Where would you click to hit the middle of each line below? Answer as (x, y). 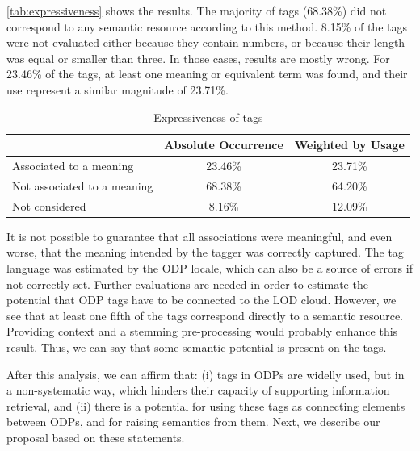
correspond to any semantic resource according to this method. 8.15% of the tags (207, 26)
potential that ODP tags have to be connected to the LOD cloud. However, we (202, 300)
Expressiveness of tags (208, 117)
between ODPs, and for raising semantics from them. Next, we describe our (193, 422)
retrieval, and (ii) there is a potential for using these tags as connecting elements (206, 405)
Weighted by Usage (349, 145)
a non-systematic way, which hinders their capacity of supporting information (198, 390)
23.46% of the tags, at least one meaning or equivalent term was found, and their (207, 74)
